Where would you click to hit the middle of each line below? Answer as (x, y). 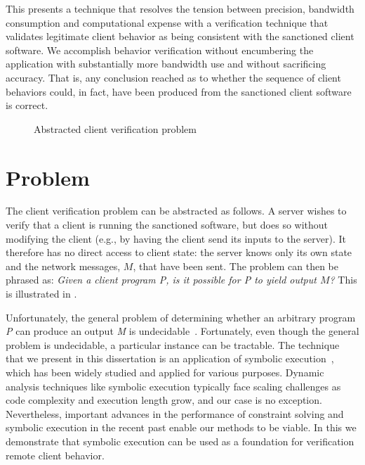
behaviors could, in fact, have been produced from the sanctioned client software (179, 91)
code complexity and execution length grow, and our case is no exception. (164, 400)
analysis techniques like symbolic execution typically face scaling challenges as (173, 386)
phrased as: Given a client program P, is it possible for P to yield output (161, 280)
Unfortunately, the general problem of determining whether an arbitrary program (181, 317)
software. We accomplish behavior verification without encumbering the (160, 50)
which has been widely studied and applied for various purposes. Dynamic (165, 372)
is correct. (27, 105)
